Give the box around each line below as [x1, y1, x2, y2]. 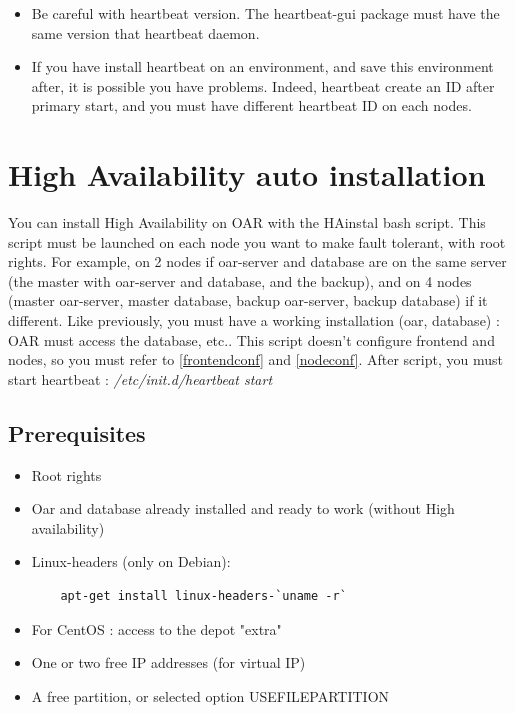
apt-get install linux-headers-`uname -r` [60, 589, 347, 604]
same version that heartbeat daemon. [31, 22, 260, 43]
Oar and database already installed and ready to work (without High [31, 498, 455, 519]
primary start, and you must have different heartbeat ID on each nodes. [31, 95, 472, 116]
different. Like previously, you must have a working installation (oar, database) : [8, 310, 500, 331]
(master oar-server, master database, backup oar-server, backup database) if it [8, 290, 488, 311]
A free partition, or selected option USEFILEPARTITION [31, 685, 390, 706]
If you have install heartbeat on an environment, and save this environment [31, 56, 494, 77]
